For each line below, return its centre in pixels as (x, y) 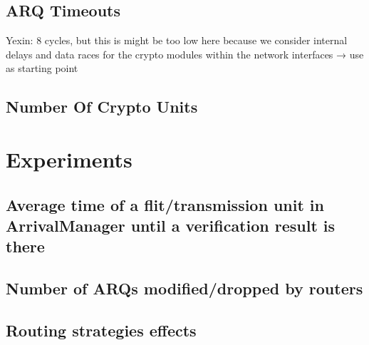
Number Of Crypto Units (102, 107)
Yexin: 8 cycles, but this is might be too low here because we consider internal (177, 40)
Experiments (69, 159)
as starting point (42, 68)
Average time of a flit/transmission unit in (165, 204)
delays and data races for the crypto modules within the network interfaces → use (185, 54)
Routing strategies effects (101, 330)
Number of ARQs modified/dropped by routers (184, 288)
